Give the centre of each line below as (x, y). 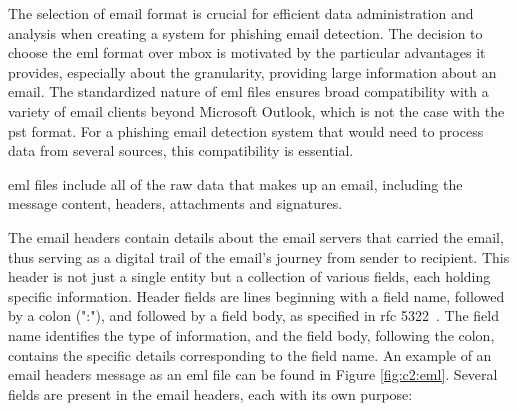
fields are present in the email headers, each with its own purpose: (210, 393)
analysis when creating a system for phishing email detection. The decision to (245, 32)
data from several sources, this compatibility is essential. (181, 150)
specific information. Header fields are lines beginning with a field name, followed (256, 295)
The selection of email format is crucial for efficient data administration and (241, 13)
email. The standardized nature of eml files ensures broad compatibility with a (248, 91)
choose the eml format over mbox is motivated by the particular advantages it (247, 52)
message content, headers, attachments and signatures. (175, 203)
